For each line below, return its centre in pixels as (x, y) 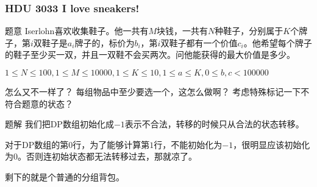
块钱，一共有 (182, 31)
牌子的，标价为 (105, 42)
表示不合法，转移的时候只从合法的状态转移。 (214, 124)
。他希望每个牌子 (278, 42)
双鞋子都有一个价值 (199, 42)
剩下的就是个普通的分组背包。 (65, 176)
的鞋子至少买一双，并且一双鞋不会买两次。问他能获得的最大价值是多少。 (150, 55)
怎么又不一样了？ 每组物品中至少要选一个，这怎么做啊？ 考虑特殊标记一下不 (157, 91)
